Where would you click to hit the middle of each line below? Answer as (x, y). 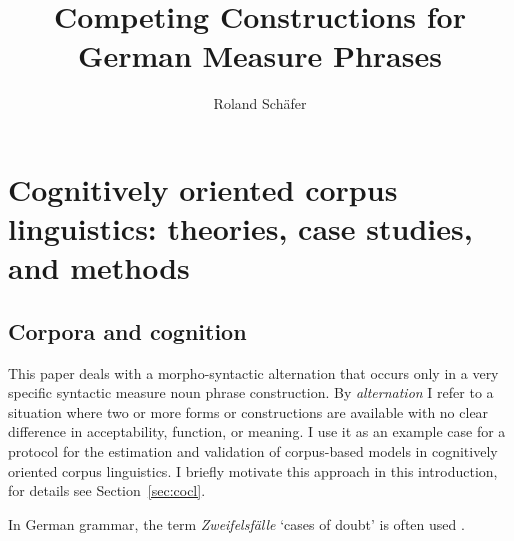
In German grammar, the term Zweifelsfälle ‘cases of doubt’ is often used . (236, 523)
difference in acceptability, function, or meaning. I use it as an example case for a (257, 431)
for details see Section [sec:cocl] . (107, 490)
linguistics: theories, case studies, (240, 228)
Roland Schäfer (260, 103)
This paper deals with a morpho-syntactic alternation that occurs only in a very (253, 372)
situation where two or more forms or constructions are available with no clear (248, 411)
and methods (99, 267)
